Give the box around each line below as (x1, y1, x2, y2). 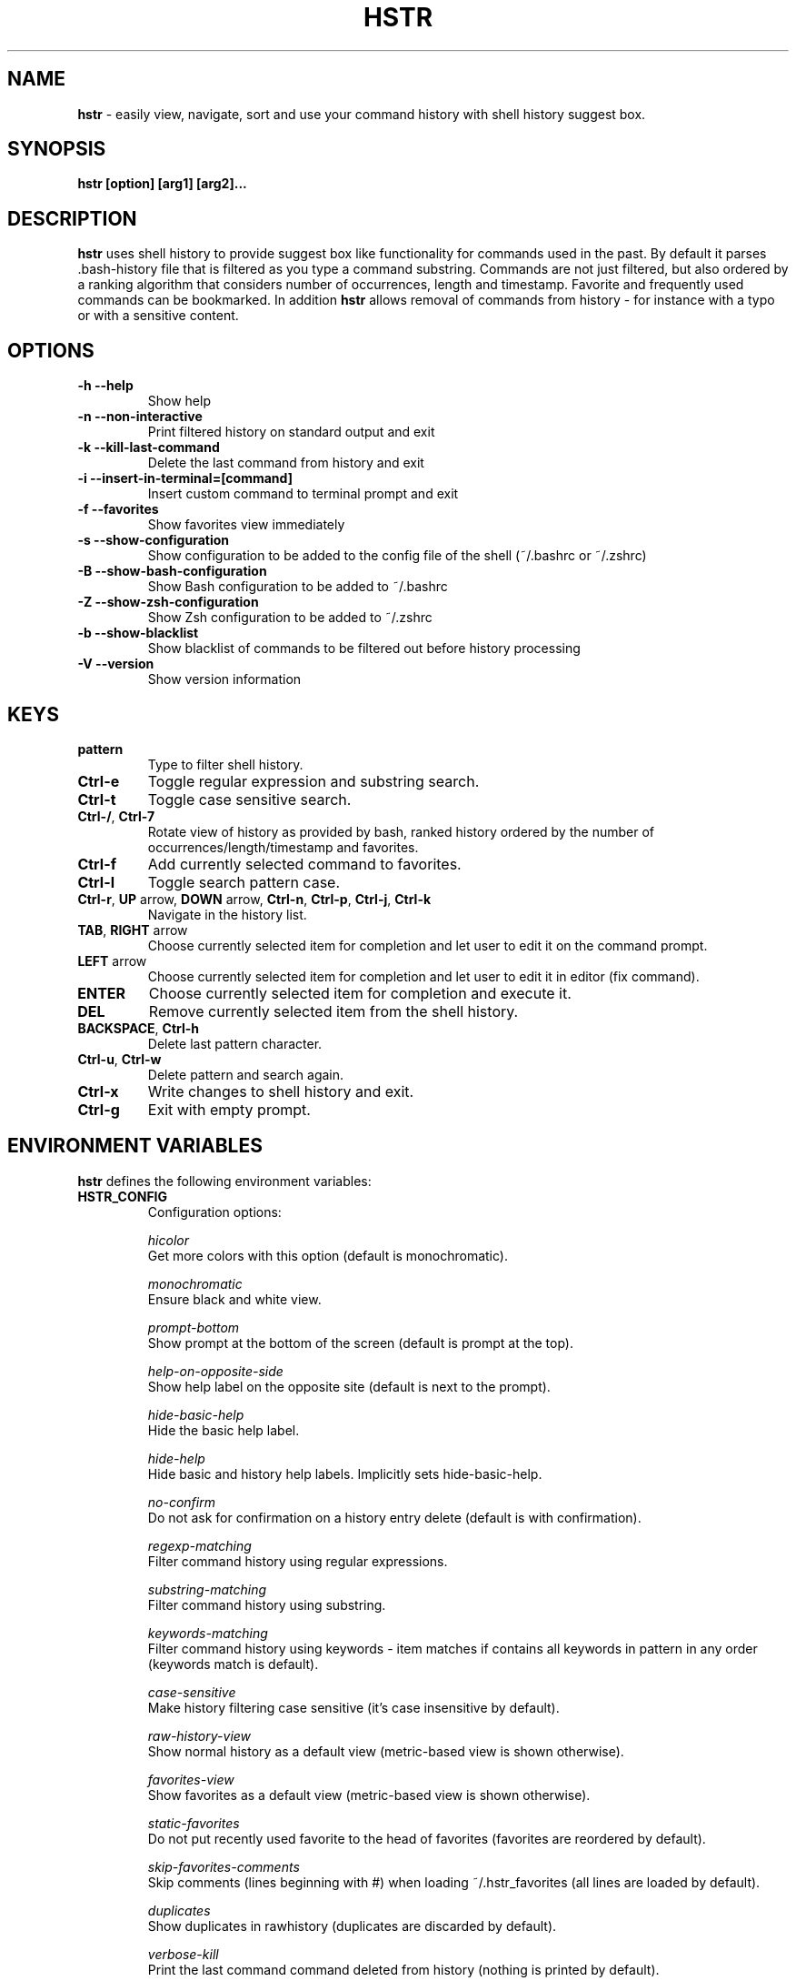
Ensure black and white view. (147, 1291, 322, 1307)
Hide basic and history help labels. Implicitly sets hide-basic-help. (147, 1465, 542, 1482)
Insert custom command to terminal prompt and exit (147, 486, 459, 502)
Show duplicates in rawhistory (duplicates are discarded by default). (147, 1917, 557, 1934)
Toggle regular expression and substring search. (147, 771, 480, 790)
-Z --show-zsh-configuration (77, 594, 259, 610)
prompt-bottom (147, 1319, 240, 1335)
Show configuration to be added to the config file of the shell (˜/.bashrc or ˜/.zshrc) (147, 548, 647, 564)
